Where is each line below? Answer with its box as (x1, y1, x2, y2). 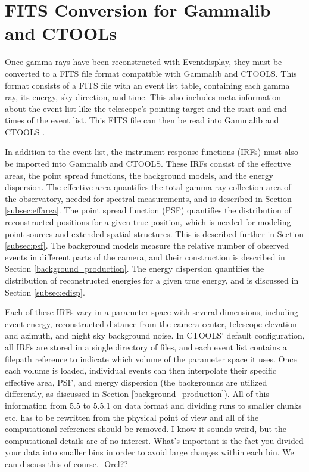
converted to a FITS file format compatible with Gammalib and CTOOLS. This (5, 67, 297, 79)
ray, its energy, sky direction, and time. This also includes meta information (5, 91, 282, 103)
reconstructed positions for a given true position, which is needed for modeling (5, 216, 291, 228)
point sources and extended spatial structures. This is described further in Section (5, 227, 304, 240)
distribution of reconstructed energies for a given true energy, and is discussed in (5, 274, 299, 286)
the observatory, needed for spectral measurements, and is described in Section (5, 192, 292, 204)
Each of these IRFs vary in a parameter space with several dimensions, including (5, 306, 299, 318)
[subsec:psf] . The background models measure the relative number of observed (5, 239, 289, 251)
